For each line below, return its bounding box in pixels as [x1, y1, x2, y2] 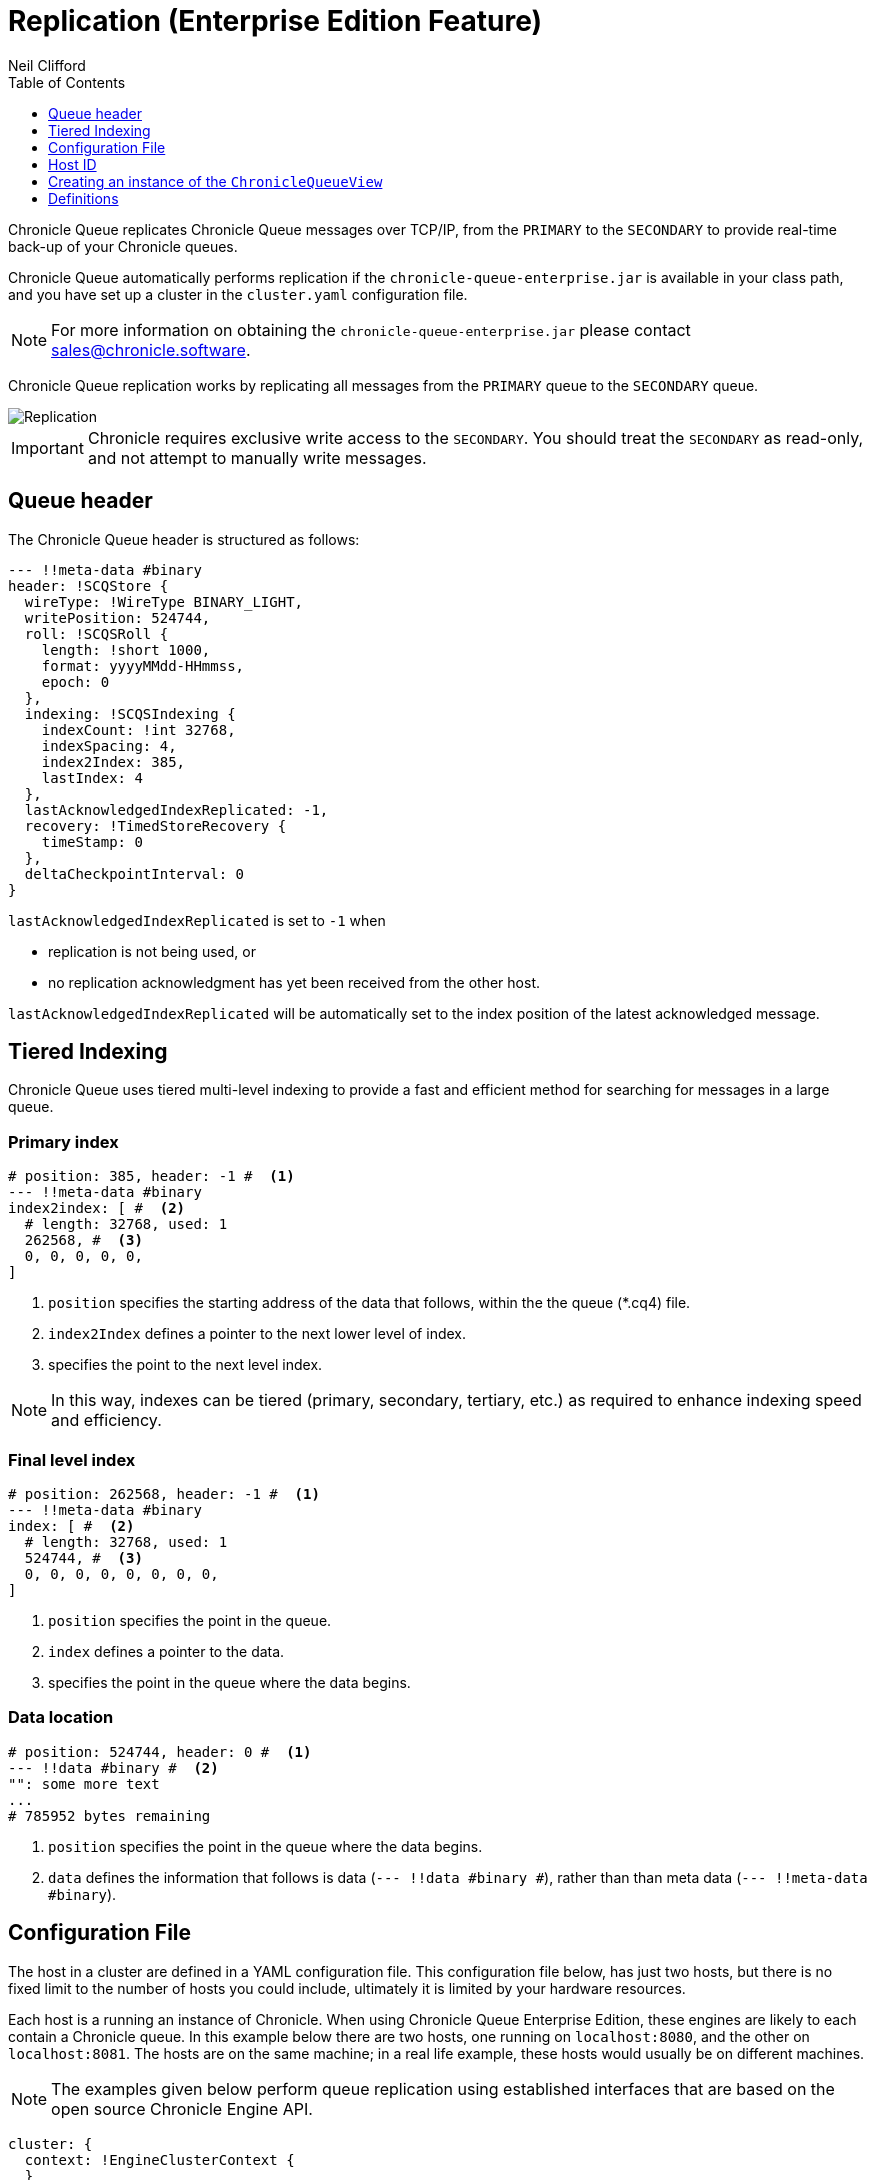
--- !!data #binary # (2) [8, 1759, 219, 1776]
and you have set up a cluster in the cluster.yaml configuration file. [8, 285, 468, 303]
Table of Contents [8, 73, 126, 91]
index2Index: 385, [41, 753, 186, 770]
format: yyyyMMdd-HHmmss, [41, 657, 245, 674]
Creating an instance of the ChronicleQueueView [48, 172, 383, 190]
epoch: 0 [41, 673, 110, 690]
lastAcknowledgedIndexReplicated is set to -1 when [8, 911, 386, 929]
